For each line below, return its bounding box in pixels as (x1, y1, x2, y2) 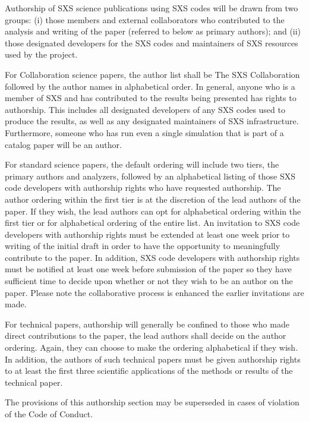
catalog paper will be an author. (5, 138, 122, 150)
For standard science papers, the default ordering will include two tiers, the (5, 158, 279, 171)
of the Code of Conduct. (5, 408, 93, 420)
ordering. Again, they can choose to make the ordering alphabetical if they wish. (5, 341, 298, 354)
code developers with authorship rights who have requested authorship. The (5, 181, 281, 194)
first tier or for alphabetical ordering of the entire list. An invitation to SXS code (5, 216, 300, 229)
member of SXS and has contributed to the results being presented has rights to (5, 92, 297, 104)
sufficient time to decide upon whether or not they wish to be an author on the (5, 275, 293, 287)
